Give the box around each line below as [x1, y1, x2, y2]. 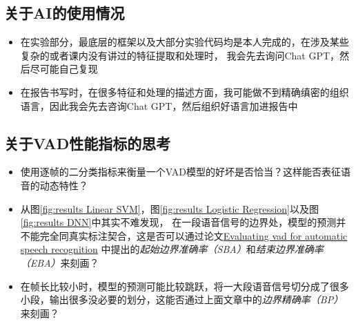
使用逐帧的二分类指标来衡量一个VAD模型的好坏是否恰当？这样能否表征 [20, 164, 341, 179]
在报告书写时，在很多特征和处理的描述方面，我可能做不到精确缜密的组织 [20, 84, 349, 99]
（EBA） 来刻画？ [20, 255, 99, 269]
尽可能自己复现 [30, 61, 98, 76]
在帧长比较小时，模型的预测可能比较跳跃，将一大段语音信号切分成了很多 [20, 278, 349, 293]
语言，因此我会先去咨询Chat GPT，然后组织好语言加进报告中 [20, 98, 298, 113]
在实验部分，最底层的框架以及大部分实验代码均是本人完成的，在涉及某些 [20, 35, 349, 49]
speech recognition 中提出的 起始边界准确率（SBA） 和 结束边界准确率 [20, 242, 324, 256]
